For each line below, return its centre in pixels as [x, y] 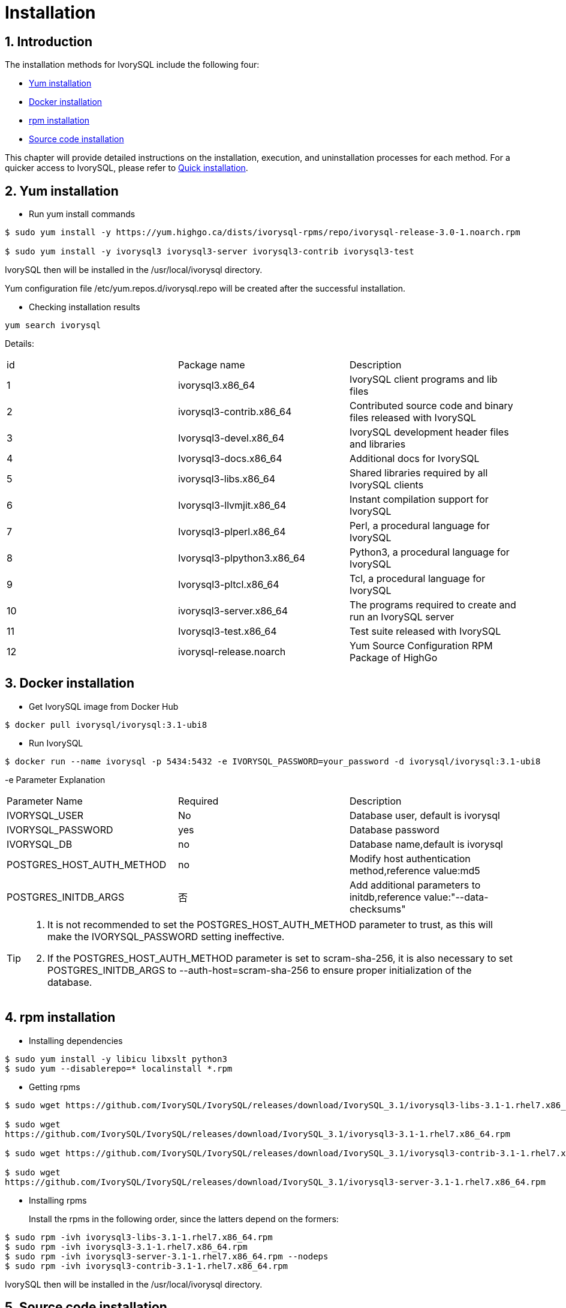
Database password [394, 829]
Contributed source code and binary [431, 406]
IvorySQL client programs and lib [423, 379]
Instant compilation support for [419, 499]
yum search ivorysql [53, 325]
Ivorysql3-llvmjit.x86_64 [232, 505]
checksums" [377, 909]
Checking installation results [85, 307]
